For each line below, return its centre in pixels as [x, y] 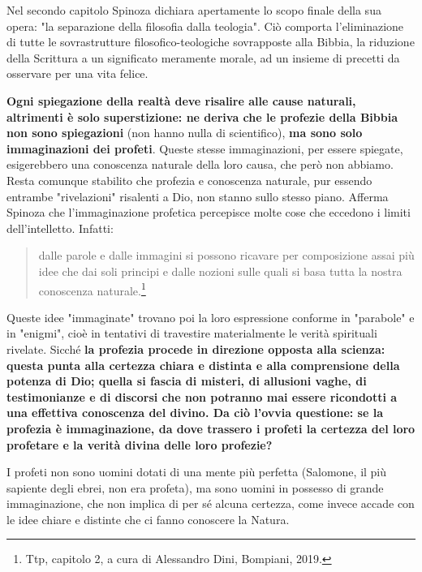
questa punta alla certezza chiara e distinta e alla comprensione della [203, 365]
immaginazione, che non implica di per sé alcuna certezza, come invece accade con [211, 503]
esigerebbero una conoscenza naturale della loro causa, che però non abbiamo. [200, 164]
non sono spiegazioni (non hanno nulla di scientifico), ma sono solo [185, 133]
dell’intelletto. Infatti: [60, 228]
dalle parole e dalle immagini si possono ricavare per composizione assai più [226, 255]
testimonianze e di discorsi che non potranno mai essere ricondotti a [202, 396]
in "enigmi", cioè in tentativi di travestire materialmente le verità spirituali [192, 333]
